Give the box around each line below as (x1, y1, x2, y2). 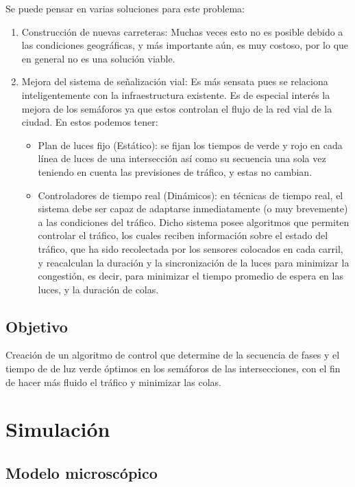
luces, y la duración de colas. (38, 282, 159, 296)
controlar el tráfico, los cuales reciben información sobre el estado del (38, 228, 328, 242)
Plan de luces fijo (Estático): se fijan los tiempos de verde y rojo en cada (38, 137, 343, 152)
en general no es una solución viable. (21, 51, 175, 65)
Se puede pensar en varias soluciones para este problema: (5, 1, 245, 15)
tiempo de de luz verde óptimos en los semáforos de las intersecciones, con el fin (5, 361, 341, 376)
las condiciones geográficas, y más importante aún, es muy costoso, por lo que (21, 38, 349, 52)
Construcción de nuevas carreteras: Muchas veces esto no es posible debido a (21, 24, 343, 38)
